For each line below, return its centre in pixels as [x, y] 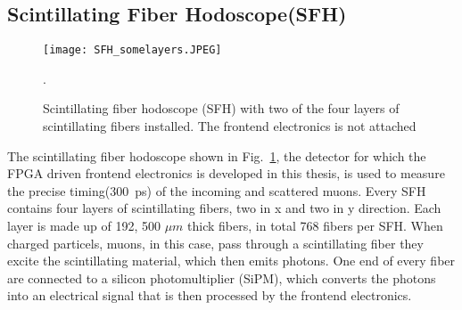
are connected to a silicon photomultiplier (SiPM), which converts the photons [222, 277]
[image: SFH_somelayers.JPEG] [132, 50]
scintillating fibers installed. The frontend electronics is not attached [230, 126]
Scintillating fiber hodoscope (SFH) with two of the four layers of [221, 108]
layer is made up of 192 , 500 [84, 226]
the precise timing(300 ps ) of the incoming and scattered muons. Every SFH [217, 190]
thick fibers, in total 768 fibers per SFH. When [315, 226]
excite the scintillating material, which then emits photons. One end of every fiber [231, 261]
